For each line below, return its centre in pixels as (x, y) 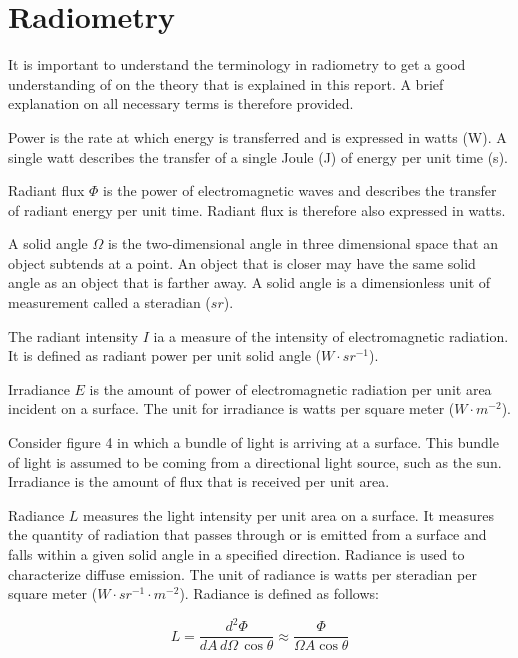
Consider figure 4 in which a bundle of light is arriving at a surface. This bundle (253, 442)
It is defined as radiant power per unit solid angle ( (165, 355)
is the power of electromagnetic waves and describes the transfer (300, 190)
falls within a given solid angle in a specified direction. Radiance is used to (236, 554)
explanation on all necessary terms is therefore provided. (181, 103)
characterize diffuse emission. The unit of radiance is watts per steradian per (242, 573)
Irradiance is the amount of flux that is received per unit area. (199, 481)
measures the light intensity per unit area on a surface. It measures (288, 514)
